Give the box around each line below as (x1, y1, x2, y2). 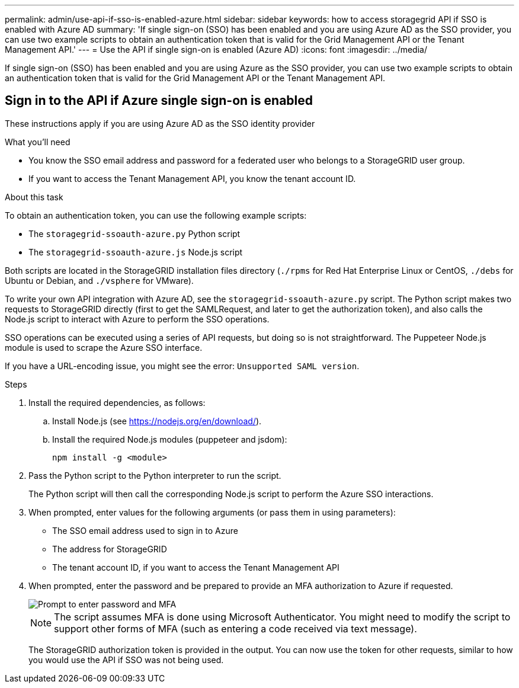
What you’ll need (5, 136, 71, 147)
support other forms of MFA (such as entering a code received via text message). (54, 622, 417, 635)
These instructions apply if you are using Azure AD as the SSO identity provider (5, 118, 315, 129)
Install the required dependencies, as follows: (28, 397, 206, 408)
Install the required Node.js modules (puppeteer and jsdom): (52, 434, 287, 444)
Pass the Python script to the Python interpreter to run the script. (28, 470, 281, 481)
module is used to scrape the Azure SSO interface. (5, 342, 203, 353)
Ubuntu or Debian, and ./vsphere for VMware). (5, 275, 194, 286)
